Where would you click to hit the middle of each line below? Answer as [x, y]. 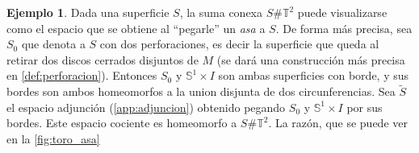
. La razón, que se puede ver [338, 123]
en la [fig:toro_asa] [53, 138]
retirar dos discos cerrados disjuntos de [103, 59]
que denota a [53, 44]
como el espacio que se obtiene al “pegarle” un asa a [136, 28]
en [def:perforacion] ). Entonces [82, 75]
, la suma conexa [221, 12]
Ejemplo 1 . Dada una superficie [88, 12]
